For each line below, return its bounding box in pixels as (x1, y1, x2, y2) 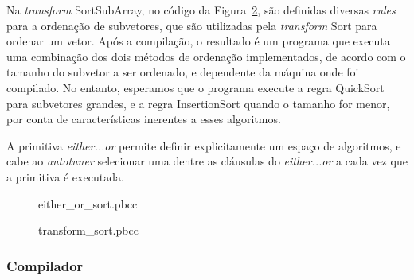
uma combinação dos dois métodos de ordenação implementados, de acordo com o (6, 48, 406, 64)
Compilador (6, 255, 84, 275)
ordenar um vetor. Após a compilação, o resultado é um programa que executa (6, 33, 390, 49)
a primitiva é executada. (6, 168, 124, 185)
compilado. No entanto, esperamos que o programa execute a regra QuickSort (6, 79, 385, 95)
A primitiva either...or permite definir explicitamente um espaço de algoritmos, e (6, 137, 401, 154)
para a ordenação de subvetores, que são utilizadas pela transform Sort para (6, 17, 377, 33)
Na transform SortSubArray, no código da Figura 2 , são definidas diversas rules (6, 2, 396, 17)
